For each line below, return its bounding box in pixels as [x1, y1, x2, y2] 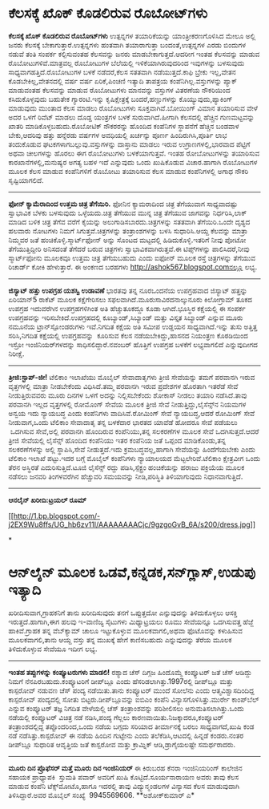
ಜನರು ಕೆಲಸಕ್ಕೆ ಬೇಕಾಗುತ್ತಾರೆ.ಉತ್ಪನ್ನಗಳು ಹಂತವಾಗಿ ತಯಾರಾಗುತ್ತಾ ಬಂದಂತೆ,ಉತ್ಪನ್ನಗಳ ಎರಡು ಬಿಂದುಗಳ [8, 40, 247, 50]
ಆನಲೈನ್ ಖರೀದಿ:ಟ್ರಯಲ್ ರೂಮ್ [8, 495, 86, 504]
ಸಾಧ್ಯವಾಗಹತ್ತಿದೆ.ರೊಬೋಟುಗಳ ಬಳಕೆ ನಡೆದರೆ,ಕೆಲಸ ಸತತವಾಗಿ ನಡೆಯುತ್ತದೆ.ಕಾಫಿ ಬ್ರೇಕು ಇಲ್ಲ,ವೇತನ [8, 67, 236, 76]
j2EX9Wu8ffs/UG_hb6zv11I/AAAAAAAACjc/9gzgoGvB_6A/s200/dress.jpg [8, 520, 251, 529]
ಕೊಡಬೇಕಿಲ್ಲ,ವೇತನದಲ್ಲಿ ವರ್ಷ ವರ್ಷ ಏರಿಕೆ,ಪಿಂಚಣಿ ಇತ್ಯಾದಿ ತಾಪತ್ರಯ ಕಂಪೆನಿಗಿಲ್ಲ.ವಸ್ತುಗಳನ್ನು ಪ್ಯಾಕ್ [8, 76, 238, 86]
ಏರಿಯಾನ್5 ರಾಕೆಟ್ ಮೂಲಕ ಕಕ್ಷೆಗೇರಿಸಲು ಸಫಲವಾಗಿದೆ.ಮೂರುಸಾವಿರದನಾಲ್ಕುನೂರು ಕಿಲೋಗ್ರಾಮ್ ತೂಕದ [8, 294, 253, 304]
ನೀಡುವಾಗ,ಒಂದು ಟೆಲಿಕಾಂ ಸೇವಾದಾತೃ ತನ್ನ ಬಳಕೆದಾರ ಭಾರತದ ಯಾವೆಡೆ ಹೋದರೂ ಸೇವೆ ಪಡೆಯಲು [8, 417, 238, 427]
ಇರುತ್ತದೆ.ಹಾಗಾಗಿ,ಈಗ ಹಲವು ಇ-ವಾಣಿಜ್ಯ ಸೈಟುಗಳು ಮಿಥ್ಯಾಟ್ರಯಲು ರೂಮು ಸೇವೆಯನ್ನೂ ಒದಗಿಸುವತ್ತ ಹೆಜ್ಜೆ [8, 617, 254, 626]
